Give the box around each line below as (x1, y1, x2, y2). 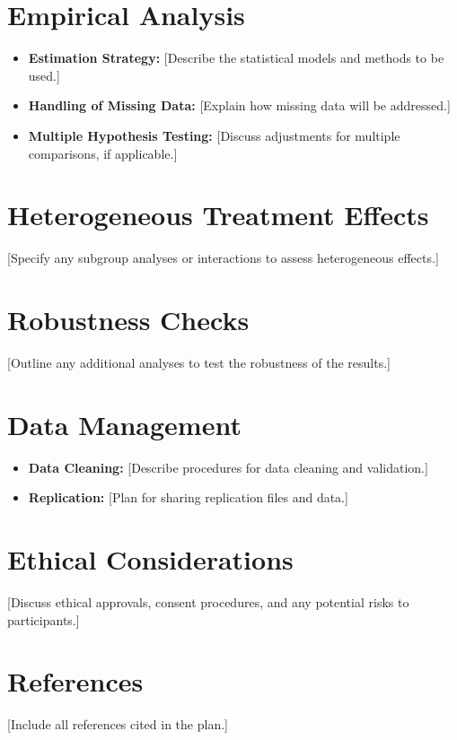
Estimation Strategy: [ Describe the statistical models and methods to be (28, 48, 444, 67)
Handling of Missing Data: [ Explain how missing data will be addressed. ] (28, 96, 451, 115)
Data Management (7, 405, 242, 442)
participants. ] (7, 610, 80, 629)
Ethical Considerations (7, 541, 294, 578)
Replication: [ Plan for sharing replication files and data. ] (28, 488, 348, 507)
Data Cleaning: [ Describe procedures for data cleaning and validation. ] (28, 457, 428, 476)
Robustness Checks (7, 301, 250, 337)
